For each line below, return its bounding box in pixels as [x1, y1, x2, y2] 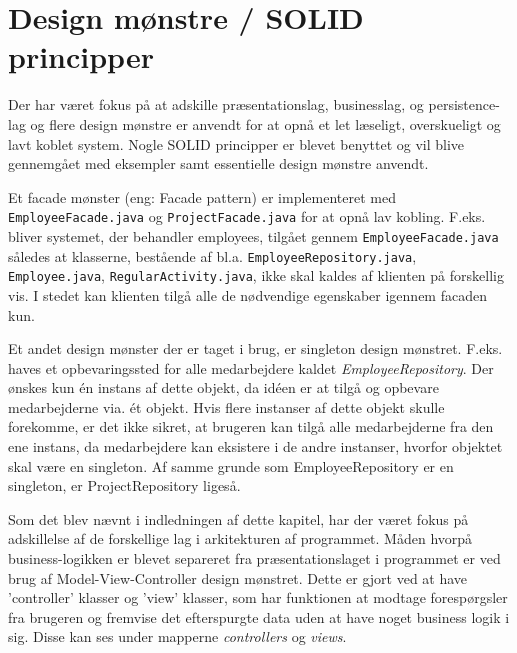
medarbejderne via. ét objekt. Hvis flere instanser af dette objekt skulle [8, 396, 445, 417]
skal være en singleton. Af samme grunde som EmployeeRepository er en [8, 455, 454, 476]
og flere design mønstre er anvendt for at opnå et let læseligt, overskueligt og [30, 113, 501, 134]
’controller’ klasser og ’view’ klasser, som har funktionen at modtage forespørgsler [8, 587, 508, 608]
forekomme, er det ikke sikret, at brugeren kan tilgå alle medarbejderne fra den [8, 416, 494, 437]
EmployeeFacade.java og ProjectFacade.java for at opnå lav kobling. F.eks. [8, 206, 486, 227]
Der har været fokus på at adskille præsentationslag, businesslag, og [8, 94, 424, 115]
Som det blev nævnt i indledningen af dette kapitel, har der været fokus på [8, 508, 469, 529]
